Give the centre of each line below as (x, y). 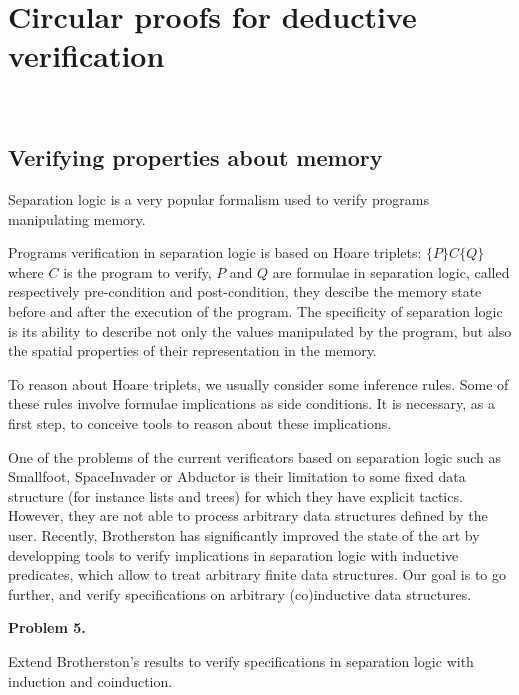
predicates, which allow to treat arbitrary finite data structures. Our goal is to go (257, 574)
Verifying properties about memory (195, 157)
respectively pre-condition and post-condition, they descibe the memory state (245, 291)
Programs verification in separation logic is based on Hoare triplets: (215, 252)
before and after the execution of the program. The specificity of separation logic (255, 311)
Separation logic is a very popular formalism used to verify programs (218, 199)
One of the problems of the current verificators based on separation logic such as (255, 456)
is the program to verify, (137, 271)
